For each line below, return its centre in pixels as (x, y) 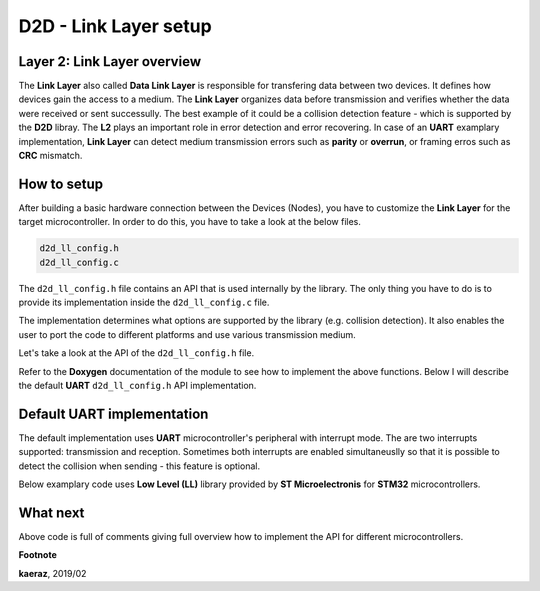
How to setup (61, 183)
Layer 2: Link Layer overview (110, 61)
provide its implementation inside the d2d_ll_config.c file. (144, 302)
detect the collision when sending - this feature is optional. (139, 466)
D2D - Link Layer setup (115, 26)
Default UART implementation (113, 413)
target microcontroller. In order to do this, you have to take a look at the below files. (190, 222)
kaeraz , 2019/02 (52, 573)
